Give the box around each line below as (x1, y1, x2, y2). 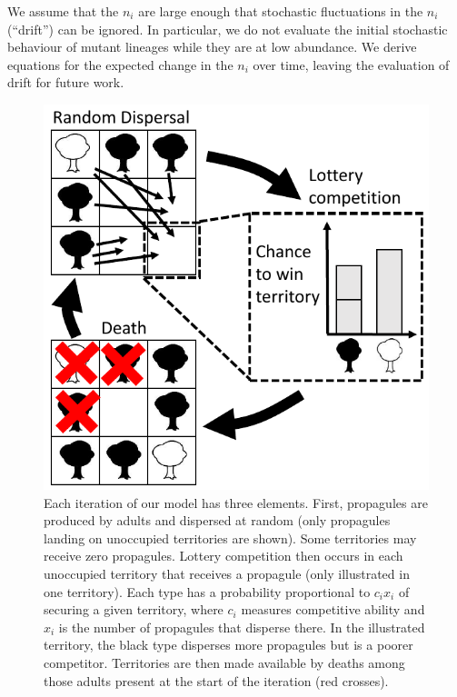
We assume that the (7, 2, 119, 20)
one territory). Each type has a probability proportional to (44, 582, 371, 601)
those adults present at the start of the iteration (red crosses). (44, 671, 389, 690)
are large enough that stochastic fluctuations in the (138, 2, 423, 20)
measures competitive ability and (241, 600, 425, 619)
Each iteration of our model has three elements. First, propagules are (44, 493, 428, 512)
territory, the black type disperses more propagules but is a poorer (44, 635, 413, 654)
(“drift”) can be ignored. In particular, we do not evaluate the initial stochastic (7, 19, 448, 38)
